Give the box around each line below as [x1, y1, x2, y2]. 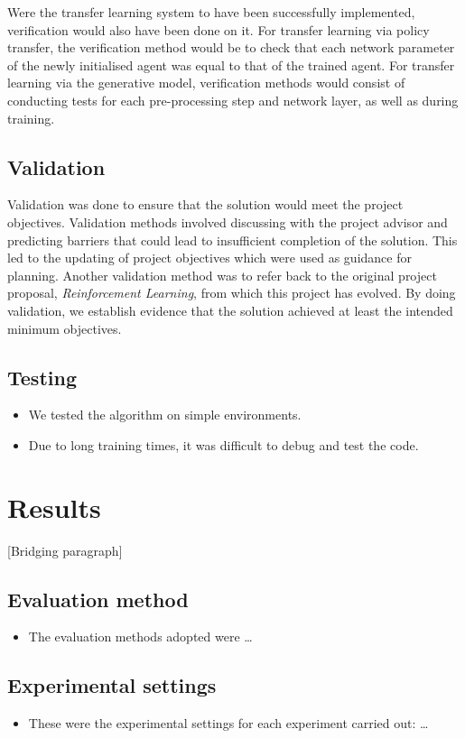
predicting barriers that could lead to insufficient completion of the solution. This [7, 230, 458, 249]
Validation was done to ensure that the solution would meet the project [7, 195, 404, 214]
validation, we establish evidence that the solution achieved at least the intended [7, 300, 453, 319]
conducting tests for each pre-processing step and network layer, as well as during [7, 90, 459, 109]
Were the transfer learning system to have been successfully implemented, [7, 3, 415, 21]
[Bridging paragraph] [7, 540, 123, 559]
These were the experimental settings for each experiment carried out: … [28, 714, 429, 733]
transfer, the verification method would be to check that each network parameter [7, 38, 455, 57]
